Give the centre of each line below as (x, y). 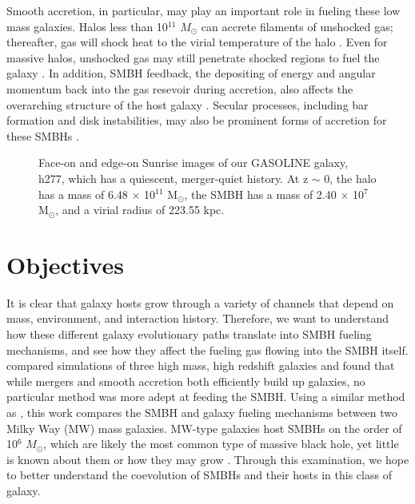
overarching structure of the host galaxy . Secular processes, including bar (188, 104)
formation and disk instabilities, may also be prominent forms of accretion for (197, 120)
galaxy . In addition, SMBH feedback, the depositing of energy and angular (191, 73)
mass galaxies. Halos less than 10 (87, 26)
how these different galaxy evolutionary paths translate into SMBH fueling (189, 334)
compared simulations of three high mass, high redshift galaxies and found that (201, 365)
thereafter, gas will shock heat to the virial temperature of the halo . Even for (197, 42)
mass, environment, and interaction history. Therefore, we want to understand (198, 318)
